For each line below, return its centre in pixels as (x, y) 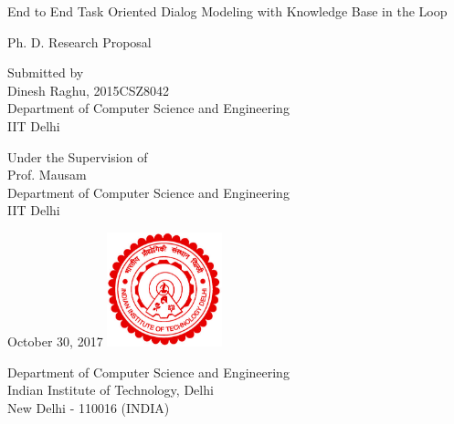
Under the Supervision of (78, 156)
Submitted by (46, 72)
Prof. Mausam (47, 175)
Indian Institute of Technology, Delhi (111, 390)
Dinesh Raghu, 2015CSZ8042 (89, 90)
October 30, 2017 (55, 341)
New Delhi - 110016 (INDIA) (89, 407)
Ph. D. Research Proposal (79, 41)
